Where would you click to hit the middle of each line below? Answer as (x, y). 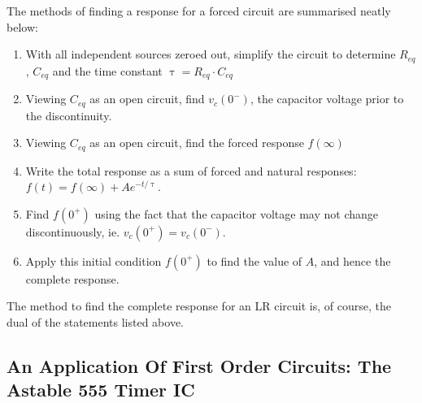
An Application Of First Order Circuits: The (199, 365)
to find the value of (255, 260)
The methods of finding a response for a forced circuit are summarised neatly (199, 11)
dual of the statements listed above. (95, 321)
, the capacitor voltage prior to (327, 99)
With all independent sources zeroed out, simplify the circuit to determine (211, 54)
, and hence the (352, 260)
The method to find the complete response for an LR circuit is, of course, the (199, 306)
